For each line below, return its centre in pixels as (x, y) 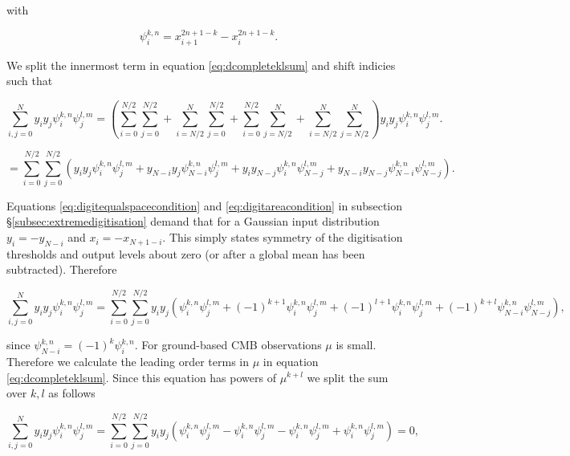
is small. (356, 345)
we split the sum (348, 377)
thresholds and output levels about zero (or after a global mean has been (186, 253)
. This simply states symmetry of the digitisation (283, 237)
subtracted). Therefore (62, 269)
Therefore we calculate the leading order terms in (128, 361)
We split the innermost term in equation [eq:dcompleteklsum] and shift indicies (201, 65)
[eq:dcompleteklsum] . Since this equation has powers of (141, 377)
